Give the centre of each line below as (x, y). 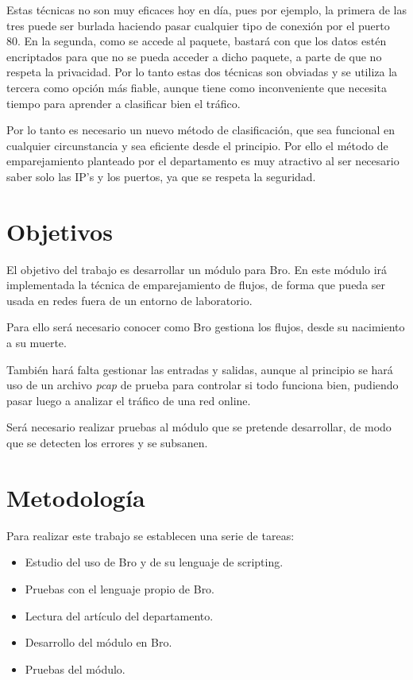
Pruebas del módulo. (75, 668)
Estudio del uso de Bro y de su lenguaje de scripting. (154, 562)
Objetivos (60, 231)
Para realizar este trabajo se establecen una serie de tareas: (151, 535)
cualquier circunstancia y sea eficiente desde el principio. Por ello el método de (197, 145)
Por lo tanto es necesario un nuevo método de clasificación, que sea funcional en (201, 130)
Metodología (76, 497)
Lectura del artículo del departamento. (119, 615)
